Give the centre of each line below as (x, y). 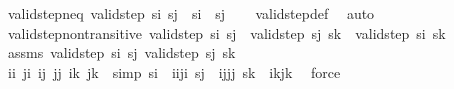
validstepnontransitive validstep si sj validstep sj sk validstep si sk (226, 32)
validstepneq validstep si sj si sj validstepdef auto (191, 13)
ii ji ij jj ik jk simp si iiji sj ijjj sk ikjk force (174, 71)
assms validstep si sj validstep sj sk (121, 52)
